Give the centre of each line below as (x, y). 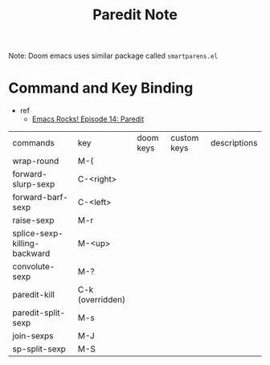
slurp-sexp (34, 184)
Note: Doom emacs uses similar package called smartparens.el (113, 56)
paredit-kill (33, 295)
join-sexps (33, 336)
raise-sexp (33, 220)
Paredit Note (135, 15)
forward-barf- (40, 197)
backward (31, 253)
